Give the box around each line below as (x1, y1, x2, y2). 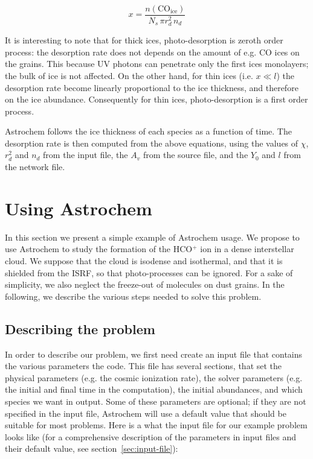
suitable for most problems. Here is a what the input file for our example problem (5, 419, 308, 431)
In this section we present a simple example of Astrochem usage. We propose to (5, 230, 300, 243)
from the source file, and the (143, 148, 248, 161)
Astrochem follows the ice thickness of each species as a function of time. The (5, 125, 292, 138)
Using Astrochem (5, 195, 152, 220)
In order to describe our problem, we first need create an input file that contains (5, 347, 303, 360)
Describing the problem (5, 319, 155, 338)
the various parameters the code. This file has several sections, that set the (5, 359, 282, 372)
